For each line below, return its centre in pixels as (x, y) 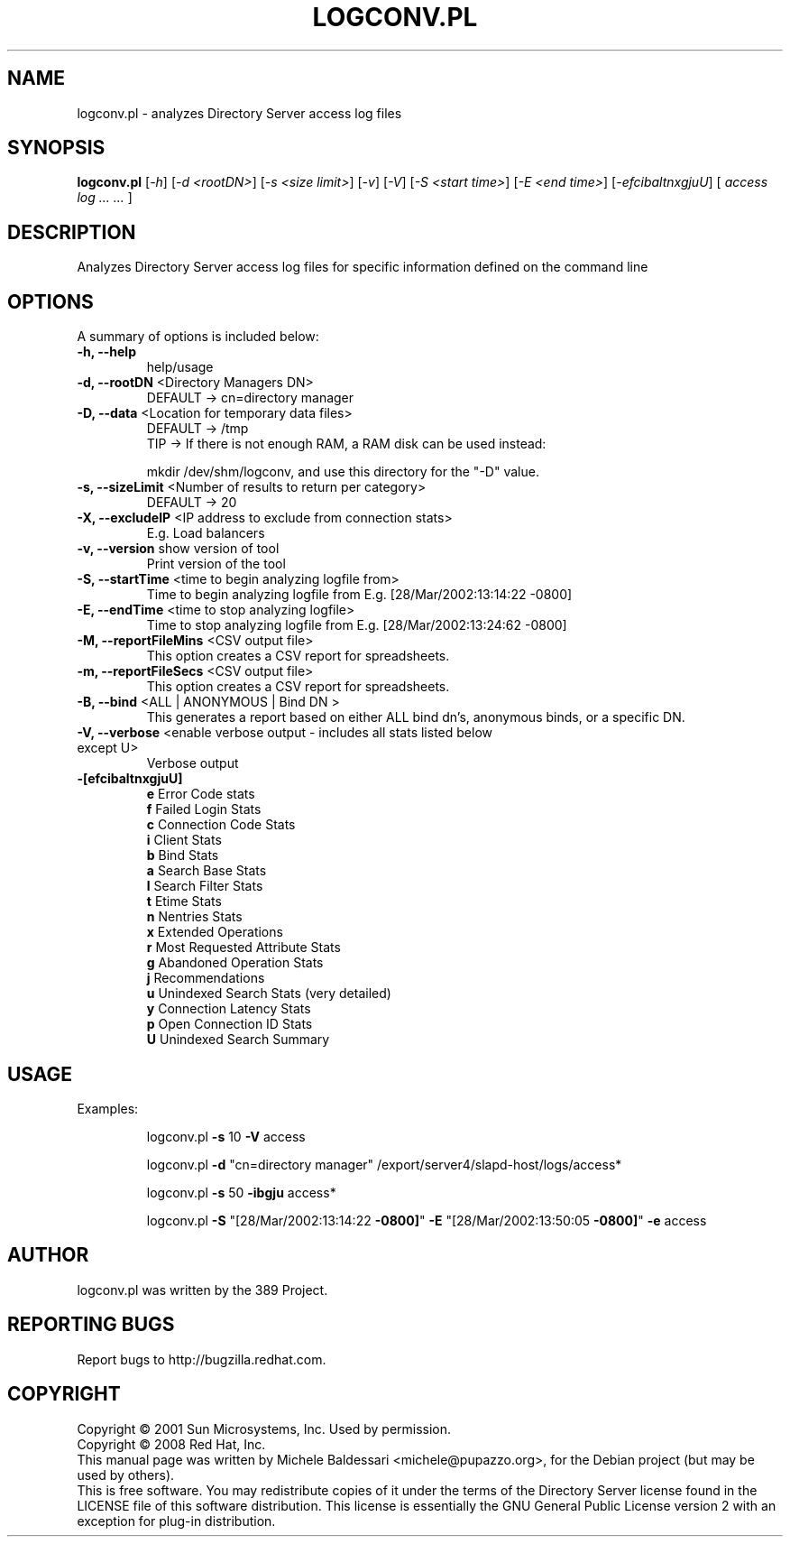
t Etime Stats (184, 901)
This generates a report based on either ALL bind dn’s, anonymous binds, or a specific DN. (416, 717)
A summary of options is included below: (198, 337)
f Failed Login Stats (204, 809)
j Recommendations (206, 978)
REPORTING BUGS (91, 1325)
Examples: (108, 1108)
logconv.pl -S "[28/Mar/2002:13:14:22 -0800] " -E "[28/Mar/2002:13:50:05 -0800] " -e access (427, 1220)
